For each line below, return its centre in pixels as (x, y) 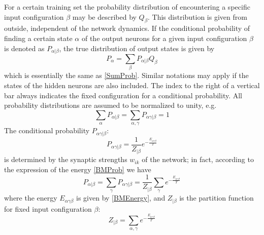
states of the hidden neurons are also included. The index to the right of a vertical (132, 85)
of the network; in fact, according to (198, 159)
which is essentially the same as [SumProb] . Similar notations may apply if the (126, 75)
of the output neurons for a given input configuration (164, 38)
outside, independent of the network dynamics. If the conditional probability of (127, 28)
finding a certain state (38, 38)
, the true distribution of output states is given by (137, 48)
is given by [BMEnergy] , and (121, 198)
